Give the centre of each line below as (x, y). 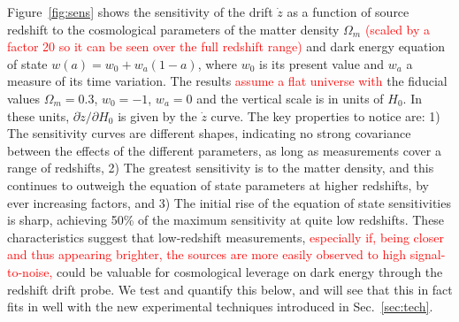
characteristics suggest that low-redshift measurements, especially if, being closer (226, 237)
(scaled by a (398, 29)
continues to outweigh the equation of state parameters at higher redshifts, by (218, 184)
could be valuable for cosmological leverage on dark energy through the (250, 271)
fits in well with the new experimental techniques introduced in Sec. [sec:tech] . (220, 307)
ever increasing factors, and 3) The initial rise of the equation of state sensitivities (229, 202)
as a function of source (348, 11)
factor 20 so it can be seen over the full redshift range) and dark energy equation (226, 46)
